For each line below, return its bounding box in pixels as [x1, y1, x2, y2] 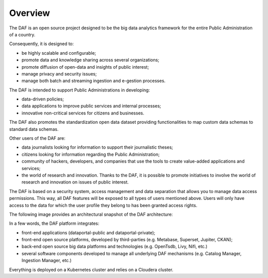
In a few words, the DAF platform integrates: [9, 220, 99, 226]
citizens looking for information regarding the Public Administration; [21, 151, 160, 157]
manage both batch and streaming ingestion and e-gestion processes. [21, 78, 166, 84]
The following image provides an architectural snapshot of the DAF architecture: [9, 211, 173, 217]
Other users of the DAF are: [9, 135, 66, 141]
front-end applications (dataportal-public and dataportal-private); [21, 229, 156, 236]
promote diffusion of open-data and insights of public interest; [21, 64, 149, 70]
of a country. [9, 31, 36, 37]
